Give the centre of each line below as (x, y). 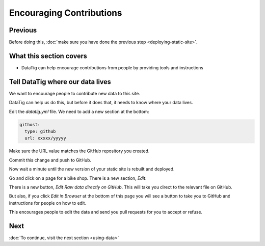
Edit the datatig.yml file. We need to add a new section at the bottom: (79, 111)
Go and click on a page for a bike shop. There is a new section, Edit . (78, 178)
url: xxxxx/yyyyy (45, 138)
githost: (30, 124)
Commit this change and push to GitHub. (50, 160)
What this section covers (48, 56)
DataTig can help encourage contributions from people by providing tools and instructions (112, 68)
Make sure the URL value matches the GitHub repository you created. (79, 151)
